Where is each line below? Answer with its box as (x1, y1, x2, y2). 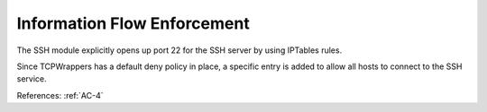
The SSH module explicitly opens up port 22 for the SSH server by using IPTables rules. (16, 45, 343, 56)
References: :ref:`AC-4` (16, 90, 104, 100)
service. (16, 73, 47, 84)
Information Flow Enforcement (16, 13, 250, 33)
